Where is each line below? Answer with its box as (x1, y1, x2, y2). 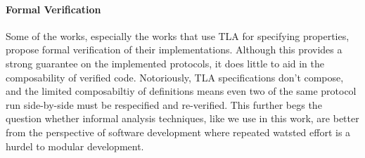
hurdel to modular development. (6, 138, 144, 153)
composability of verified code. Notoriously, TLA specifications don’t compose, (6, 70, 344, 84)
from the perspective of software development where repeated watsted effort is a (6, 124, 351, 139)
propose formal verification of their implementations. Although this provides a (6, 42, 342, 57)
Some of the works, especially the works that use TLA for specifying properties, (6, 28, 350, 43)
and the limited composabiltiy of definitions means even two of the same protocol (6, 84, 357, 98)
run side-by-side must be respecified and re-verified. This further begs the (6, 97, 322, 112)
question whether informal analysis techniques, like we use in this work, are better (6, 111, 359, 126)
